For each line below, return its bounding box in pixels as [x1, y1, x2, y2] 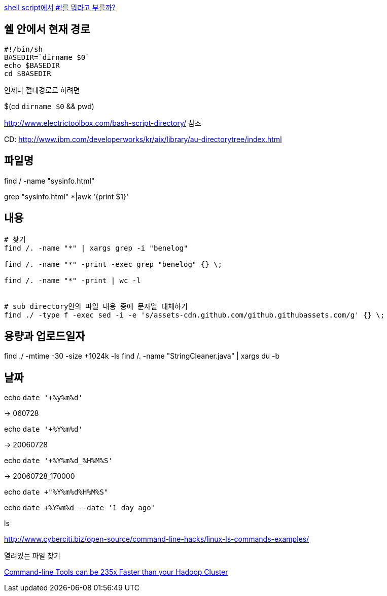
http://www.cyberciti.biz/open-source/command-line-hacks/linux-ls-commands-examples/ [4, 535, 309, 544]
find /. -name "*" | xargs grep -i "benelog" [4, 243, 188, 252]
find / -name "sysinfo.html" [4, 176, 95, 185]
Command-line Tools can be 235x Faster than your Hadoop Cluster [4, 568, 228, 577]
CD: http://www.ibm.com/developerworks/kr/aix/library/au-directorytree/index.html [4, 134, 282, 144]
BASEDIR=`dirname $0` [4, 53, 90, 61]
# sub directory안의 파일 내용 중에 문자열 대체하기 [4, 302, 188, 310]
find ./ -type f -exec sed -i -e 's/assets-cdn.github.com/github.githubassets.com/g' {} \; [4, 310, 385, 319]
